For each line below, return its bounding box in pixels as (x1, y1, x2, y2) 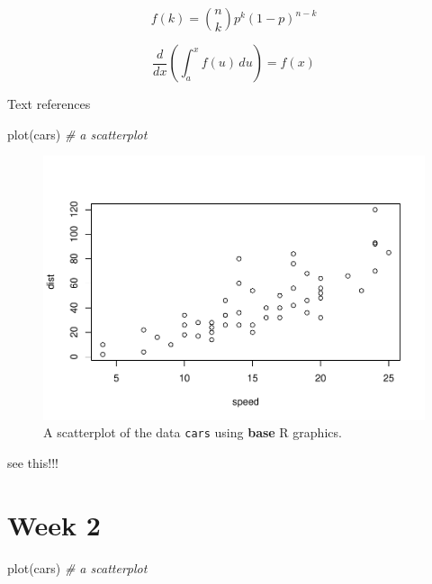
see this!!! (7, 453, 58, 472)
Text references (7, 94, 91, 112)
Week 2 (7, 506, 101, 543)
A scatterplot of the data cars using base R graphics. (43, 423, 342, 442)
